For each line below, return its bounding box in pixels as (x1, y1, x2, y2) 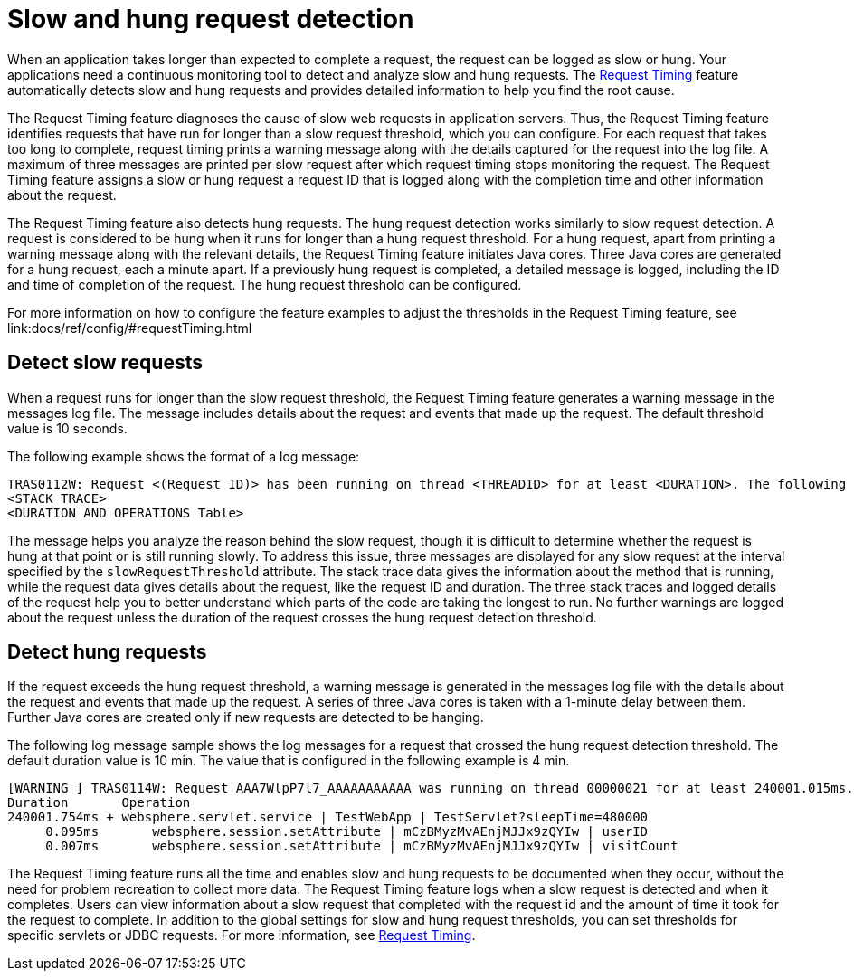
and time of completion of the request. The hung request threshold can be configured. (7, 276, 522, 292)
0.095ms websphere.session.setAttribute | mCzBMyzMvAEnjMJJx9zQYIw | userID (45, 824, 649, 840)
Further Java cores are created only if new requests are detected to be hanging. (7, 709, 484, 726)
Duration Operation (7, 795, 191, 811)
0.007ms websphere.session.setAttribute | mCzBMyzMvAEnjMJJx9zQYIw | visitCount (45, 839, 678, 854)
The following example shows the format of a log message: (7, 448, 360, 464)
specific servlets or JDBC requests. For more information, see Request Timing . (7, 927, 476, 944)
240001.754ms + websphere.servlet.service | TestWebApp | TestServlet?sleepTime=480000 (7, 810, 649, 825)
